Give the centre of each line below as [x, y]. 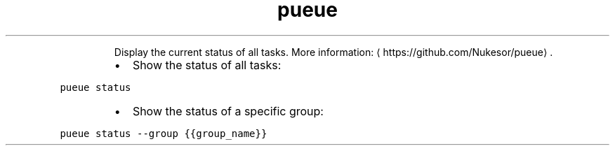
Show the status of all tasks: [207, 65]
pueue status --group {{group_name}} [164, 133]
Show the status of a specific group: [228, 111]
